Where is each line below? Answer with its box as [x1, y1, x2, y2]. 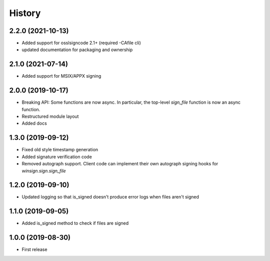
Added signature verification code [21, 153, 92, 160]
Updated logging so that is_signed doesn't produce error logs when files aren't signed [21, 194, 199, 200]
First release [21, 246, 47, 252]
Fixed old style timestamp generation [21, 147, 98, 153]
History [9, 8, 41, 19]
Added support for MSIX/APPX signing [21, 73, 101, 79]
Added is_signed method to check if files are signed [21, 220, 129, 226]
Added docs [21, 120, 47, 126]
